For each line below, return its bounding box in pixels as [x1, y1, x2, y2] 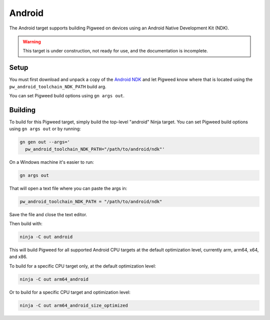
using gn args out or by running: [9, 126, 81, 132]
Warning [22, 38, 41, 44]
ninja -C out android [19, 234, 73, 240]
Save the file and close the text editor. [9, 211, 87, 217]
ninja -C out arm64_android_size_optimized [19, 303, 128, 308]
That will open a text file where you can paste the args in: [9, 185, 127, 191]
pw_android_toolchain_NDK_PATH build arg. [9, 83, 107, 89]
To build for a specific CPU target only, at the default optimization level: [9, 263, 156, 269]
